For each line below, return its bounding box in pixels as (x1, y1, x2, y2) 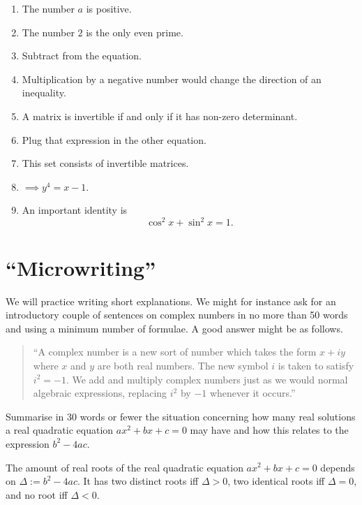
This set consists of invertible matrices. (22, 156, 189, 170)
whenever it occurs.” (209, 386, 296, 400)
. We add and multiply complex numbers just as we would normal (66, 372, 348, 386)
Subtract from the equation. (22, 48, 142, 63)
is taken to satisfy (278, 358, 354, 372)
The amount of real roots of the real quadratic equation (6, 460, 243, 474)
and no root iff (6, 487, 68, 502)
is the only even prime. (86, 24, 183, 39)
